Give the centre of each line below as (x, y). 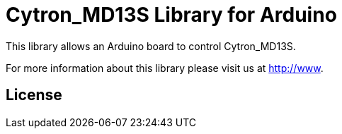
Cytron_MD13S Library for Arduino (171, 15)
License (34, 95)
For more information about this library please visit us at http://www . (165, 68)
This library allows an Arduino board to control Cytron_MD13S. (151, 46)
